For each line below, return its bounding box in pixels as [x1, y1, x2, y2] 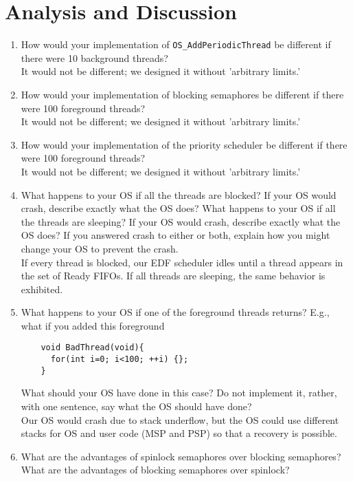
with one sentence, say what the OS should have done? [21, 399, 252, 414]
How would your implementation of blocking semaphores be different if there [21, 87, 344, 101]
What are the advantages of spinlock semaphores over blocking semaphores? [21, 449, 341, 463]
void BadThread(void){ [41, 343, 144, 353]
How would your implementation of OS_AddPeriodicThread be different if [21, 37, 331, 52]
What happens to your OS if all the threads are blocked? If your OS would [21, 187, 337, 202]
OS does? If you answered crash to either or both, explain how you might [21, 228, 330, 242]
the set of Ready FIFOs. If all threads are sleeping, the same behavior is [21, 268, 326, 283]
